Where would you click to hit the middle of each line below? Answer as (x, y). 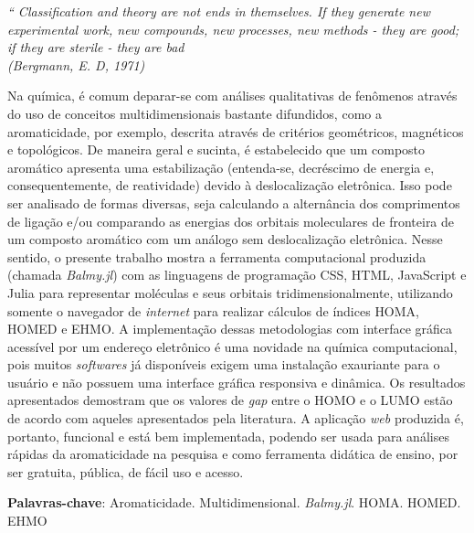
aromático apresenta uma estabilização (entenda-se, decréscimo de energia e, (221, 167)
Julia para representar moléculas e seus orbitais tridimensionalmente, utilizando (230, 292)
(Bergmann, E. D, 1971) (76, 64)
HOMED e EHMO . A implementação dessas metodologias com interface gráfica (230, 329)
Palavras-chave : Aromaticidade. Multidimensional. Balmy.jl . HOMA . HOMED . (234, 502)
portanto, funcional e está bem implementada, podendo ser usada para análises (228, 436)
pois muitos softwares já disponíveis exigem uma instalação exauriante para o (224, 364)
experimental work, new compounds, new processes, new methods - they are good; (233, 29)
